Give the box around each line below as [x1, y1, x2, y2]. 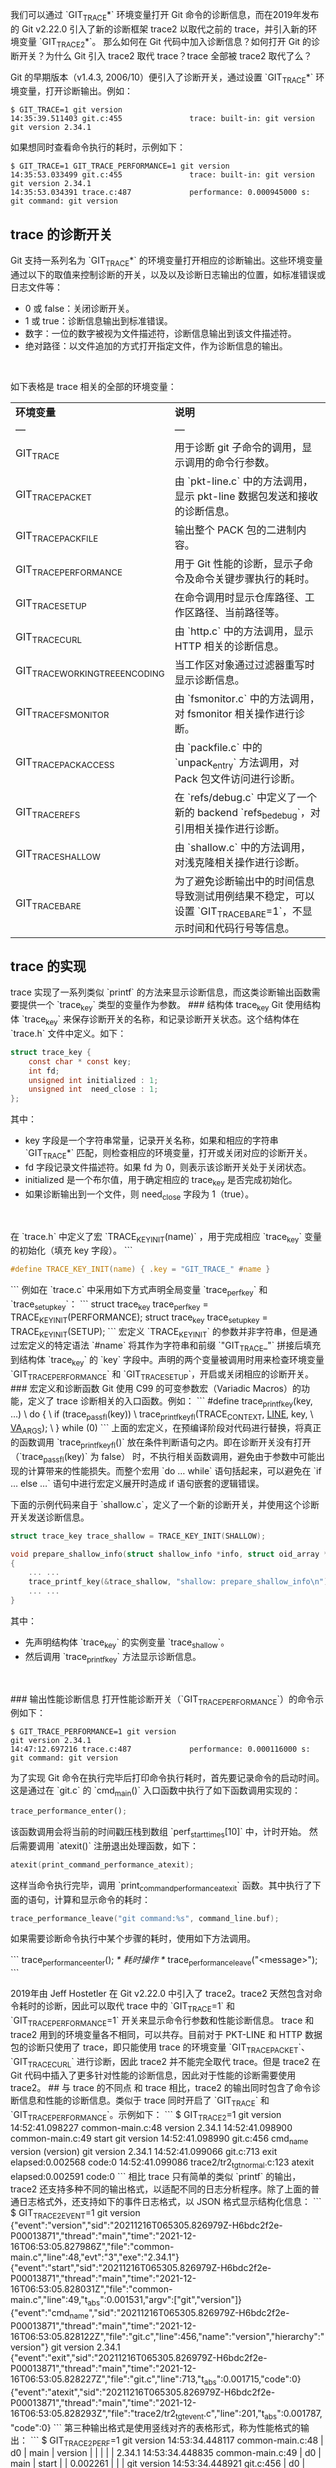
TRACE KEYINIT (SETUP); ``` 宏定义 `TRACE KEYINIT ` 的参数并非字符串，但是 [10, 1325, 309, 1340]
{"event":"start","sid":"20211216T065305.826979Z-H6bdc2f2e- [10, 2262, 272, 2274]
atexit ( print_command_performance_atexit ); [10, 1859, 195, 1870]
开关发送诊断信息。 [10, 1511, 90, 1523]
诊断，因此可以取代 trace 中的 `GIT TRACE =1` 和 [44, 2000, 236, 2014]
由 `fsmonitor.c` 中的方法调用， [174, 692, 320, 705]
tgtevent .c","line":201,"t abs [175, 2407, 278, 2422]
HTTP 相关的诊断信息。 [174, 639, 285, 653]
